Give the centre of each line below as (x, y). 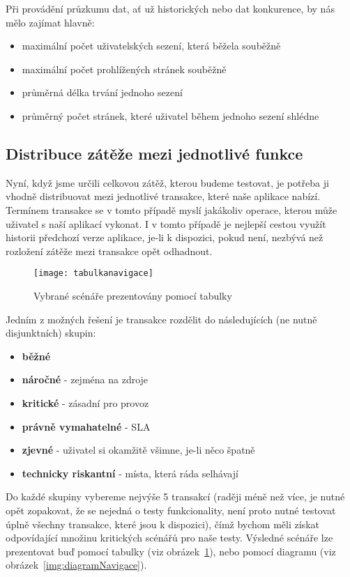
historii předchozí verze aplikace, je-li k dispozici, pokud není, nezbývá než (165, 237)
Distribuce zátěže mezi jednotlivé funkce (154, 153)
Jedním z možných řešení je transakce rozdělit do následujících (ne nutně (161, 319)
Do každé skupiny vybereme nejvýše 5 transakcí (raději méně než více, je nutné (175, 497)
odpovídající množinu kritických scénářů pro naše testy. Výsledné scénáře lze (169, 538)
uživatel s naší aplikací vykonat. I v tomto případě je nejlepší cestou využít (166, 223)
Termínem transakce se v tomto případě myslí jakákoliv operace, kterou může (172, 209)
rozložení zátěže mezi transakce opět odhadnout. (109, 251)
